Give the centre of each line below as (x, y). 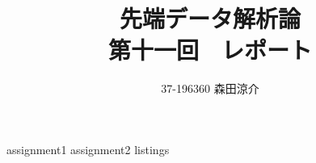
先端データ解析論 (210, 18)
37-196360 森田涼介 (210, 88)
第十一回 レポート (210, 50)
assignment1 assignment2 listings (88, 149)
